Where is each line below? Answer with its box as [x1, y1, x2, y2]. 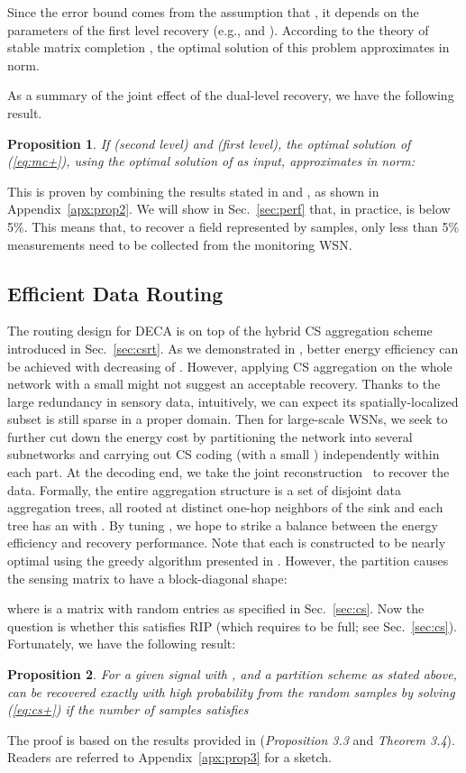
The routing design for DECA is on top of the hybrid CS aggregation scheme [7, 321, 433, 340]
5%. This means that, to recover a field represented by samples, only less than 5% [7, 216, 460, 235]
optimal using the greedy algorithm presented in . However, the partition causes [7, 551, 449, 570]
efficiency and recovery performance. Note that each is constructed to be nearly [7, 533, 446, 552]
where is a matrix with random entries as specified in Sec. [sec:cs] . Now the [7, 599, 425, 618]
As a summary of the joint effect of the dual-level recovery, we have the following [7, 86, 454, 105]
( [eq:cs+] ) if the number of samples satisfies [7, 700, 249, 719]
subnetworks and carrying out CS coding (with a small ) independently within [7, 445, 440, 464]
